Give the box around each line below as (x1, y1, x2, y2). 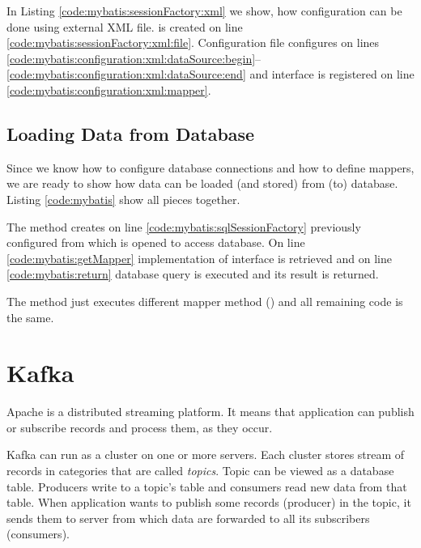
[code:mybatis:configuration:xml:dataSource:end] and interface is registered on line (6, 66, 415, 83)
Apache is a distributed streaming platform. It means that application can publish (6, 403, 415, 420)
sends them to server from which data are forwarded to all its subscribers (6, 509, 370, 526)
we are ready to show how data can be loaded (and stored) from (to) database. (6, 175, 398, 192)
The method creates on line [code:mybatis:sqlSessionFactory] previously (6, 218, 361, 235)
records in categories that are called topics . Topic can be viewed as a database (6, 462, 394, 479)
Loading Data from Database (6, 121, 255, 146)
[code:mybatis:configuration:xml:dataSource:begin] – (6, 49, 262, 66)
